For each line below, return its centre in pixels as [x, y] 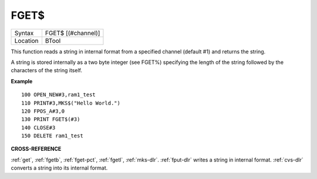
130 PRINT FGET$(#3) [51, 119]
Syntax [24, 33]
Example [22, 81]
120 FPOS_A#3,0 [43, 111]
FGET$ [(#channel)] [72, 33]
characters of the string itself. [46, 70]
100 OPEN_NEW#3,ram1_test [59, 95]
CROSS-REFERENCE [36, 149]
